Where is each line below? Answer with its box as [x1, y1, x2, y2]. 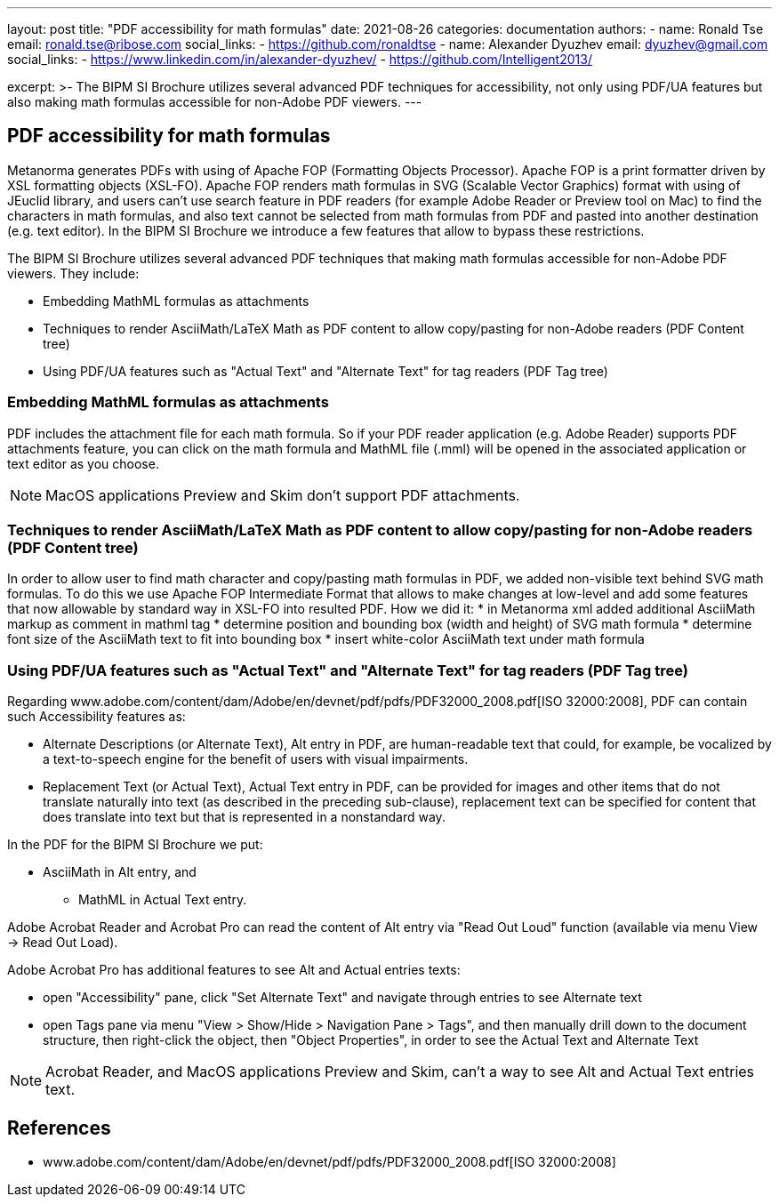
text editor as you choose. [7, 455, 159, 471]
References [7, 1116, 111, 1139]
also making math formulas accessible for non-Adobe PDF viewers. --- [7, 94, 422, 109]
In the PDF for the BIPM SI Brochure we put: [7, 837, 263, 853]
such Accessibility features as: [7, 709, 186, 725]
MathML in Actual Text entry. [78, 892, 247, 908]
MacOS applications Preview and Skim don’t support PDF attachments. [45, 486, 520, 504]
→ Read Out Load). [7, 935, 118, 951]
